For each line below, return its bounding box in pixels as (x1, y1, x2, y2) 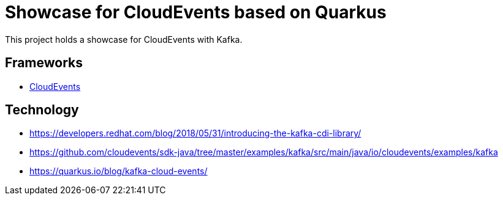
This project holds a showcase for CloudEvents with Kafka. (5, 34, 243, 45)
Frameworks (5, 55, 83, 71)
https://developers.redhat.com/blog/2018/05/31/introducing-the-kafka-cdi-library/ (29, 128, 361, 139)
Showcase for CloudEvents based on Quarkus (5, 2, 387, 23)
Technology (5, 102, 79, 118)
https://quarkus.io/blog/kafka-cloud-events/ (29, 166, 208, 177)
